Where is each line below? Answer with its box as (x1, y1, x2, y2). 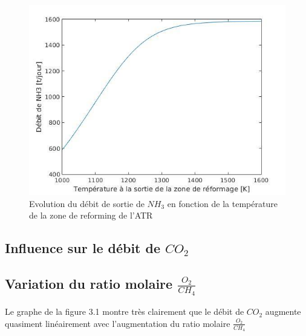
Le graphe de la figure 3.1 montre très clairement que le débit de (5, 305, 244, 318)
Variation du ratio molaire (5, 274, 173, 292)
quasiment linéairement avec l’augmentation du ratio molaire (5, 317, 230, 329)
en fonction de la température (167, 197, 278, 209)
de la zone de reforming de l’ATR (29, 209, 153, 222)
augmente (265, 305, 301, 318)
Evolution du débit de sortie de (29, 197, 145, 209)
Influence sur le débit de (5, 239, 161, 257)
